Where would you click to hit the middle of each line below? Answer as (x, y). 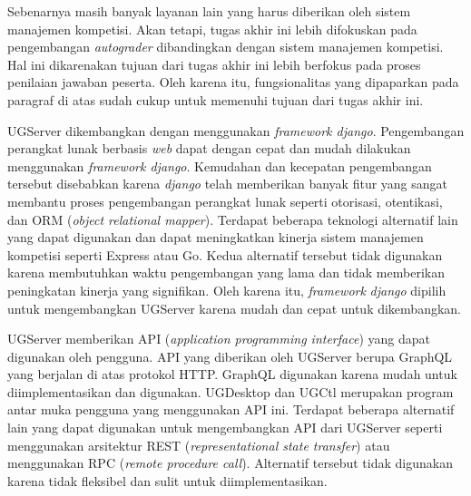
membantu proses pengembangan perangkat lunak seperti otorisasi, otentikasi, (225, 201)
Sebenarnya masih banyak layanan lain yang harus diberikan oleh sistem (209, 11)
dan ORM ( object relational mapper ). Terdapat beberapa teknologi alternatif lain (233, 219)
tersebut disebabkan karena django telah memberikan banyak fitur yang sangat (228, 184)
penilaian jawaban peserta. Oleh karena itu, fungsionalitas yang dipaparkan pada (233, 82)
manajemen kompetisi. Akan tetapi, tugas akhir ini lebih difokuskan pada (212, 29)
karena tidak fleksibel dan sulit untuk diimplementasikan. (167, 480)
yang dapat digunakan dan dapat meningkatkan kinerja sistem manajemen (216, 237)
